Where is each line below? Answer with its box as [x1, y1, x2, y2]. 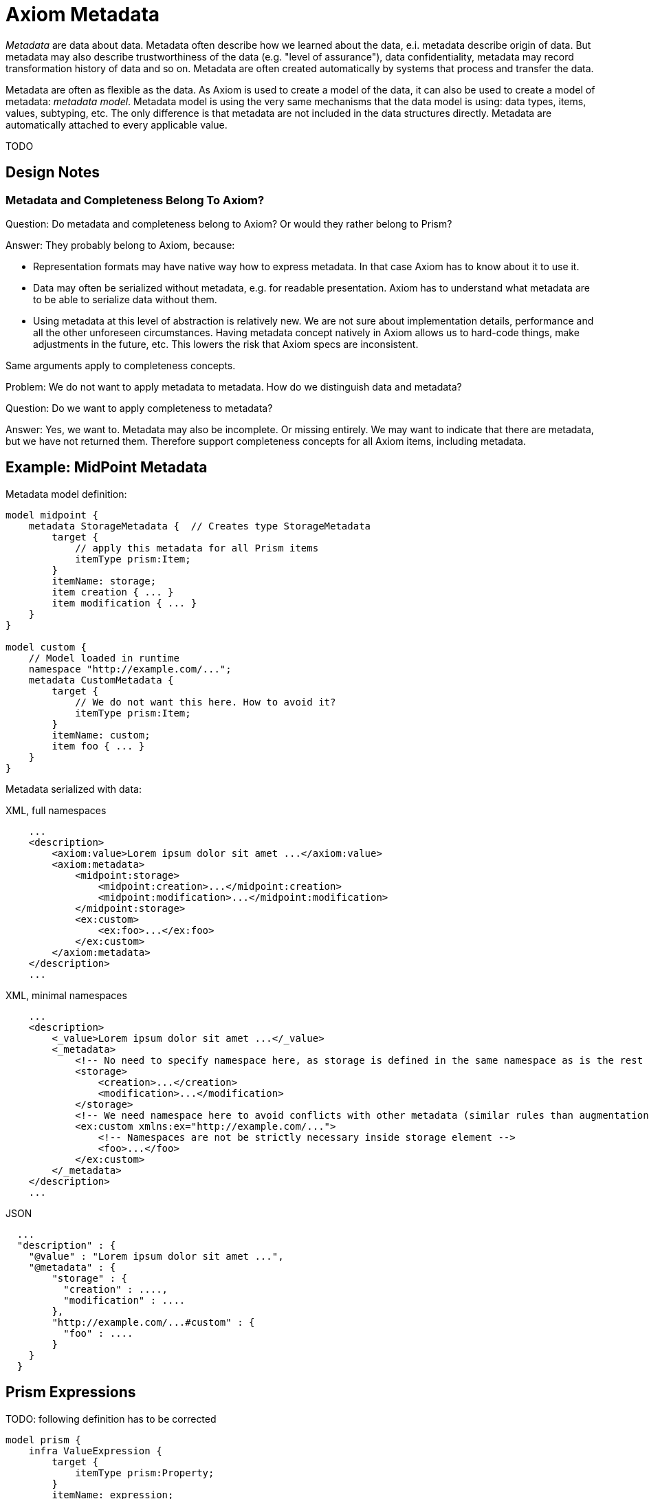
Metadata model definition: [5, 488, 127, 500]
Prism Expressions [5, 1383, 136, 1401]
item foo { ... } [52, 740, 145, 752]
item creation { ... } [52, 586, 174, 598]
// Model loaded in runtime [28, 652, 179, 664]
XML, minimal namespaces [5, 989, 127, 1001]
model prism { [5, 1434, 81, 1445]
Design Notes [5, 164, 100, 182]
